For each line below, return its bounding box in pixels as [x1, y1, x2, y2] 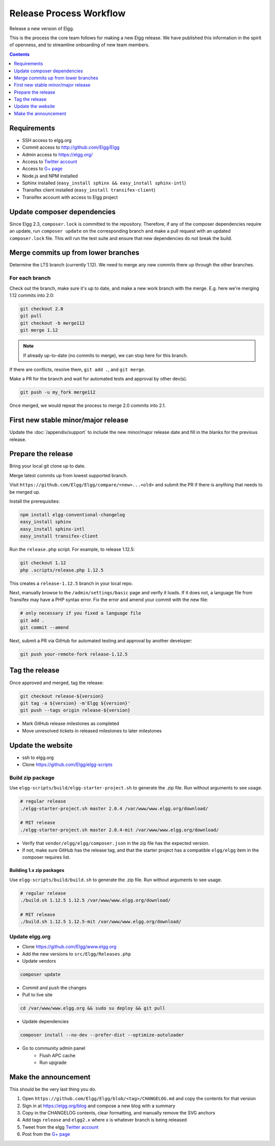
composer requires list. [22, 854, 71, 860]
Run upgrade [39, 1059, 67, 1066]
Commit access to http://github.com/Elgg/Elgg [22, 144, 120, 150]
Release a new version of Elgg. [9, 25, 74, 32]
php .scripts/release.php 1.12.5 [20, 567, 104, 573]
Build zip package [9, 774, 54, 781]
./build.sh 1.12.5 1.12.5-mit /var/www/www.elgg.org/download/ [20, 919, 182, 924]
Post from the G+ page [22, 1131, 70, 1137]
